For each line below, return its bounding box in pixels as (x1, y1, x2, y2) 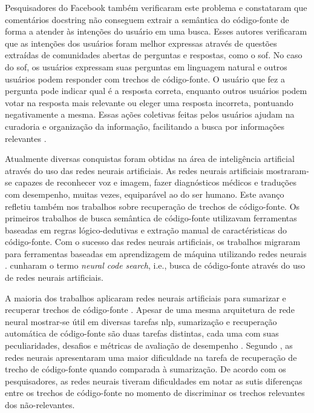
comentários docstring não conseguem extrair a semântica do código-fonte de (5, 13, 289, 25)
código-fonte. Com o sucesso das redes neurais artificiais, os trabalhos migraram (5, 235, 301, 248)
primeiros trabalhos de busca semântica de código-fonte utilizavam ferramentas (5, 212, 297, 224)
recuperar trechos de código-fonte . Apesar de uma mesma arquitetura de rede (5, 303, 295, 316)
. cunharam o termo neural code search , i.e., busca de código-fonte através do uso (5, 259, 306, 272)
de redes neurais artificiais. (5, 271, 103, 284)
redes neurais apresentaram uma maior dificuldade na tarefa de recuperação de (5, 351, 297, 363)
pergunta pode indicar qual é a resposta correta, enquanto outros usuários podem (5, 84, 307, 97)
